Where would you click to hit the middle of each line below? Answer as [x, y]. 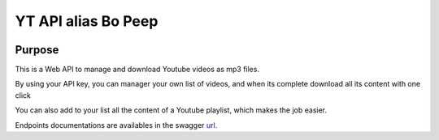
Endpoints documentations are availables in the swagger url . [116, 125]
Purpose [37, 50]
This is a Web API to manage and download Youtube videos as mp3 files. [137, 70]
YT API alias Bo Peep [87, 21]
